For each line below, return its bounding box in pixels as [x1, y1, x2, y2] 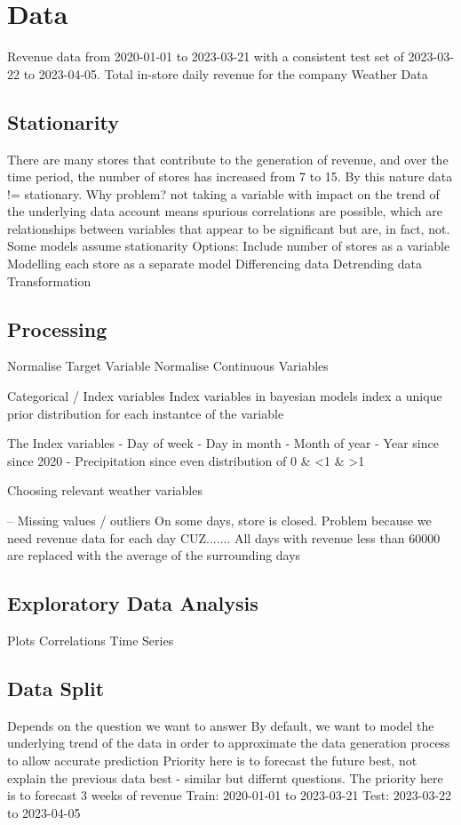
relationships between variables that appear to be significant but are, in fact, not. [7, 219, 450, 237]
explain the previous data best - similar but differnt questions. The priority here [7, 768, 443, 787]
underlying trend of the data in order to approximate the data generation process [7, 733, 450, 752]
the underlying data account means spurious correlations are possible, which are [7, 202, 442, 220]
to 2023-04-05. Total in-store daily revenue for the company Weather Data [23, 64, 428, 83]
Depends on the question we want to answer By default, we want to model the [7, 716, 434, 734]
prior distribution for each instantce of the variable [7, 404, 284, 422]
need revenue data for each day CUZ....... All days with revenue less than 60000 [7, 528, 441, 547]
